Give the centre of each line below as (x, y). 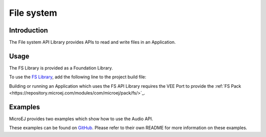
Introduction (29, 30)
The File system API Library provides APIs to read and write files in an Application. (92, 42)
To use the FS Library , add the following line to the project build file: (78, 77)
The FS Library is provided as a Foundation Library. (61, 68)
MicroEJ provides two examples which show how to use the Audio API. (81, 119)
